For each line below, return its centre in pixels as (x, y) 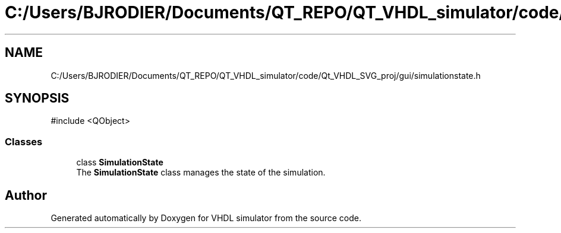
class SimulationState (120, 162)
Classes (24, 141)
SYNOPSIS (37, 98)
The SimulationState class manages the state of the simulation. (201, 173)
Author (26, 195)
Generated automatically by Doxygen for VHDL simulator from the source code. (206, 218)
